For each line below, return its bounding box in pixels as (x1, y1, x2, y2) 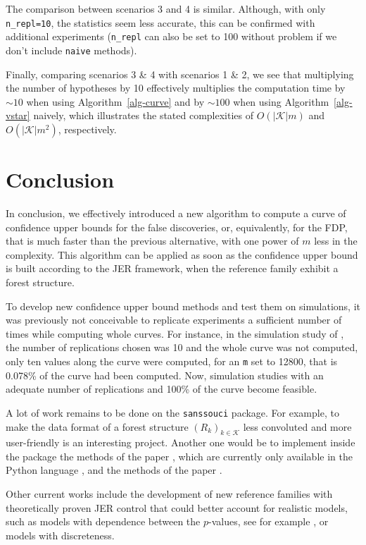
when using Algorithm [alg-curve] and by (26, 94, 205, 109)
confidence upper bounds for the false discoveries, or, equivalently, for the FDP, (6, 219, 348, 234)
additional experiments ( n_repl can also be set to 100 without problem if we (6, 29, 337, 44)
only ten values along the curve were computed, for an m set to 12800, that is (6, 354, 338, 368)
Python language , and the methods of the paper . (6, 463, 222, 477)
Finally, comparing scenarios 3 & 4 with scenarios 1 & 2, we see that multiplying (6, 66, 354, 81)
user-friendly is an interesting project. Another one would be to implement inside (6, 435, 355, 450)
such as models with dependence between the (6, 514, 201, 529)
